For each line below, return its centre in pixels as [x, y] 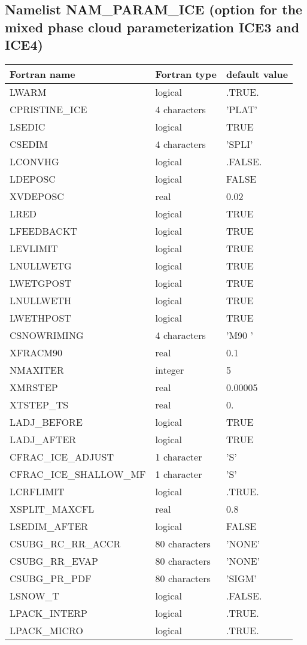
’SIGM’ [241, 578]
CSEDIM [29, 144]
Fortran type [186, 74]
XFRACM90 [36, 352]
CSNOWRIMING [47, 335]
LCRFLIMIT [37, 491]
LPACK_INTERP [49, 613]
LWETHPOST [40, 317]
